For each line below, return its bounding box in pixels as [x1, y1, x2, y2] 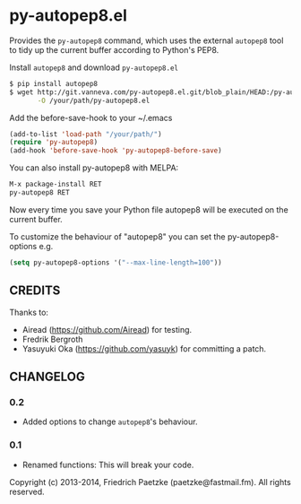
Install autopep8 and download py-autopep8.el [9, 62, 179, 73]
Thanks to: [9, 307, 49, 317]
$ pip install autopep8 [9, 79, 99, 88]
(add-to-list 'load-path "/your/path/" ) [9, 129, 163, 139]
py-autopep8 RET [9, 188, 70, 197]
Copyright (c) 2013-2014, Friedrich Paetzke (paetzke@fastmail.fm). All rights [9, 476, 291, 487]
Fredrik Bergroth [21, 334, 83, 344]
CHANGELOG [9, 369, 85, 385]
